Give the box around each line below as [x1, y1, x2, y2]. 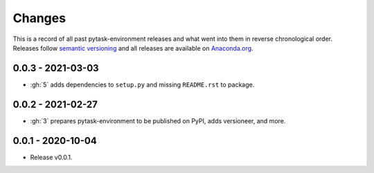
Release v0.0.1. [30, 153, 73, 161]
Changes [12, 10, 66, 26]
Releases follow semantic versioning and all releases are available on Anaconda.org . [12, 44, 253, 52]
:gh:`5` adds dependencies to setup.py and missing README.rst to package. [30, 80, 255, 89]
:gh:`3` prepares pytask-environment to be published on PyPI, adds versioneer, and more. [30, 116, 286, 125]
